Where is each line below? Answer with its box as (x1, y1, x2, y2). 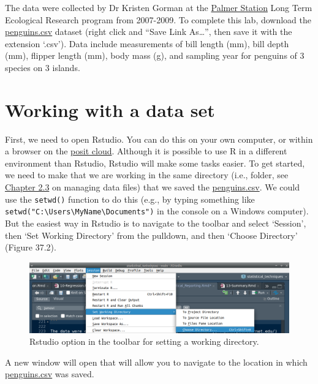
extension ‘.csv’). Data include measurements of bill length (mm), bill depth (5, 37, 289, 50)
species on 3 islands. (5, 61, 80, 73)
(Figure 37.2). (5, 241, 56, 254)
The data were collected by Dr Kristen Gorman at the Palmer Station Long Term (5, 1, 312, 13)
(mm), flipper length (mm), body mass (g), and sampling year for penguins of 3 (5, 49, 305, 62)
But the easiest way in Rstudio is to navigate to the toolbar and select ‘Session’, (5, 216, 306, 229)
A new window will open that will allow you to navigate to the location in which (5, 355, 308, 368)
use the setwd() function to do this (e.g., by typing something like (5, 192, 255, 205)
